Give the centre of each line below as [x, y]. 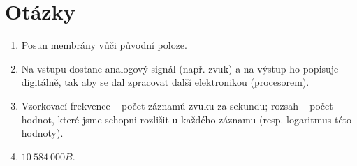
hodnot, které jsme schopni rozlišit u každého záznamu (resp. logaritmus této [187, 119]
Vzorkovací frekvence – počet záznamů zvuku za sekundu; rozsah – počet [177, 105]
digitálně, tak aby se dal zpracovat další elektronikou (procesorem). [165, 82]
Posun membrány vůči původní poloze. [104, 45]
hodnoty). [42, 133]
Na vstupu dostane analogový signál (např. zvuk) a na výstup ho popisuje [180, 68]
